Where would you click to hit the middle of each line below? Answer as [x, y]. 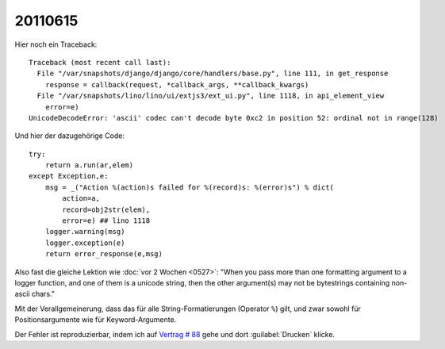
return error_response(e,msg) [104, 254]
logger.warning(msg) [85, 232]
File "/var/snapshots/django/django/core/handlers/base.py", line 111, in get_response [213, 74]
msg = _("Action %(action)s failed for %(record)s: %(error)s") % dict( [190, 187]
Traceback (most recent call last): [100, 62]
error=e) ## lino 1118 [106, 221]
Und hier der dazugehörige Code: [69, 136]
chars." [43, 294]
